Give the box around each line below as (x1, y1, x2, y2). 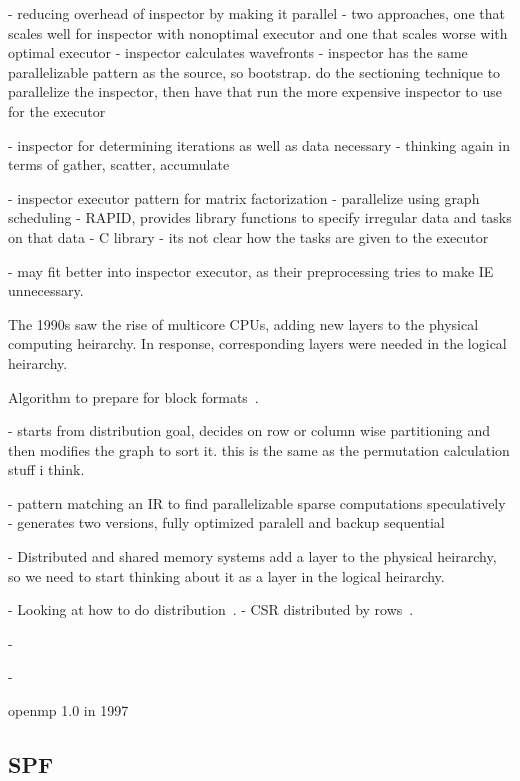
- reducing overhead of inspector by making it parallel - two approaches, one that (8, 3, 505, 23)
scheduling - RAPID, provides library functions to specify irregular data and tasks (8, 207, 512, 228)
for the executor (8, 100, 106, 121)
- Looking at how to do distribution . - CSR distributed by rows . (8, 599, 414, 620)
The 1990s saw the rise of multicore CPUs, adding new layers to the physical (8, 313, 479, 334)
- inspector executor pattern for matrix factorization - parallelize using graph (8, 187, 480, 208)
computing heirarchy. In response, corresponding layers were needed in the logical (8, 333, 507, 354)
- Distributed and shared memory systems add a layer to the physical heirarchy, (8, 546, 497, 567)
